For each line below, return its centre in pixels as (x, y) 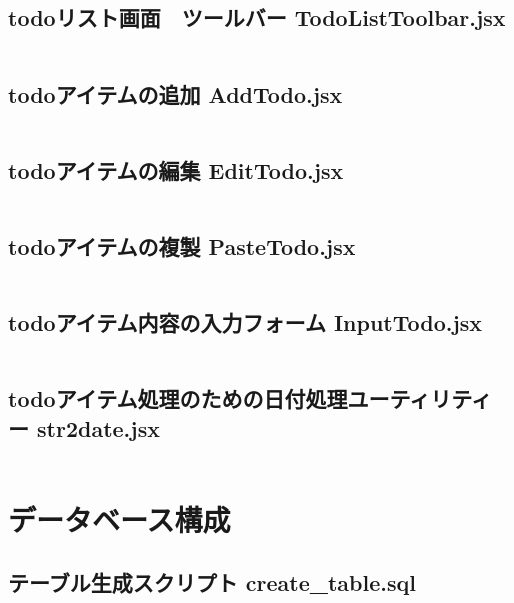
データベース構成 (119, 518)
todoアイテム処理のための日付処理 (178, 398)
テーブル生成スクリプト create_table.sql (212, 582)
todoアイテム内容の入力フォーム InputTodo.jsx (245, 322)
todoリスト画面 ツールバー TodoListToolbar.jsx (257, 17)
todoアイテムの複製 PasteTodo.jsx (182, 246)
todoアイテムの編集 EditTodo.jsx (176, 169)
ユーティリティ (420, 398)
